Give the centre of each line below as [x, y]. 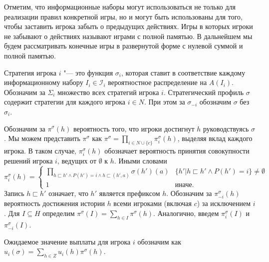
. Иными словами [140, 161]
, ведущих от [77, 161]
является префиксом [130, 193]
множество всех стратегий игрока [108, 92]
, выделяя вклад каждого [215, 138]
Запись [14, 193]
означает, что [68, 193]
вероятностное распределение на [157, 82]
